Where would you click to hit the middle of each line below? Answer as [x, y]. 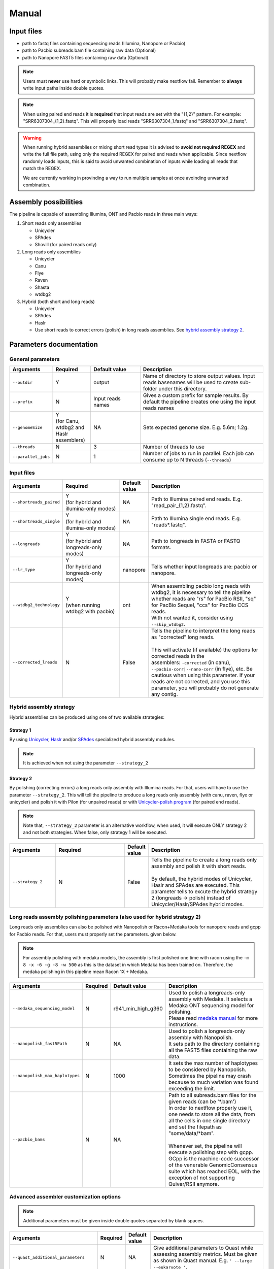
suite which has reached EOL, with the [214, 1171]
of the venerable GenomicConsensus [213, 1165]
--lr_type [24, 570]
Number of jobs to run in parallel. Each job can [198, 453]
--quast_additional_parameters [48, 1257]
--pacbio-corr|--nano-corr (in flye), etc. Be [202, 669]
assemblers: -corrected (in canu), [191, 662]
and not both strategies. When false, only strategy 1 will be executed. [95, 832]
